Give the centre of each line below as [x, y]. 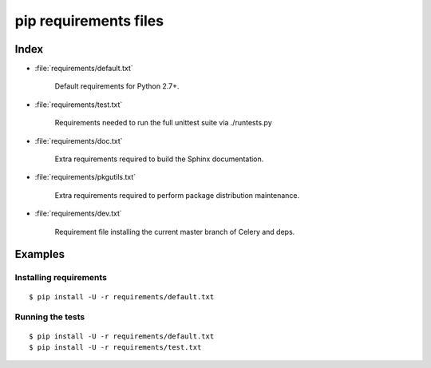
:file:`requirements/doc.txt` [79, 140]
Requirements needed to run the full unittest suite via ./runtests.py [164, 123]
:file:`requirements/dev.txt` [79, 214]
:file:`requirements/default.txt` [84, 69]
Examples [40, 254]
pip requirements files [89, 21]
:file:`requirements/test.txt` [79, 105]
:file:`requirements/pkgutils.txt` [85, 177]
